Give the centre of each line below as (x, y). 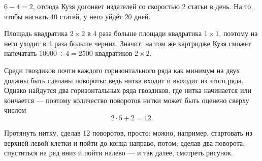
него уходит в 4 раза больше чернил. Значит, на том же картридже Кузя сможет (128, 43)
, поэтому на (238, 33)
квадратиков (114, 53)
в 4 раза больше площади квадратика (144, 33)
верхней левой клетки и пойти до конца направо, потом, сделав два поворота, (125, 142)
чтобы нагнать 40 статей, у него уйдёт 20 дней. (77, 16)
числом (15, 110)
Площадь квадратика (36, 33)
